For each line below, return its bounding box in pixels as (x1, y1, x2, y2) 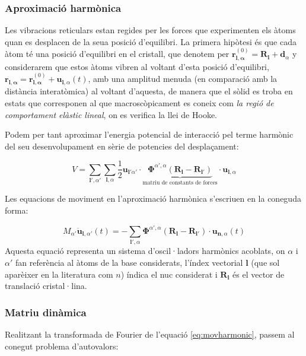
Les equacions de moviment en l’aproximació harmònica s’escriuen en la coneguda (5, 192, 301, 205)
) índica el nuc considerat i (120, 268, 218, 280)
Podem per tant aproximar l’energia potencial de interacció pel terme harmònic (5, 128, 294, 141)
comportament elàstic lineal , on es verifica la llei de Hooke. (5, 108, 217, 120)
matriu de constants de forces (142, 179, 218, 186)
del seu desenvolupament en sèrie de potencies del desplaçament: (5, 139, 239, 152)
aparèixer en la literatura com (5, 268, 113, 280)
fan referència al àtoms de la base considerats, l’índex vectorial (15, 256, 243, 268)
